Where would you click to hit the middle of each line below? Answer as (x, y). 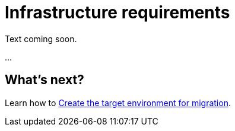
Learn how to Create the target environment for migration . (118, 103)
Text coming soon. (41, 39)
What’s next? (45, 80)
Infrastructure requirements (117, 12)
